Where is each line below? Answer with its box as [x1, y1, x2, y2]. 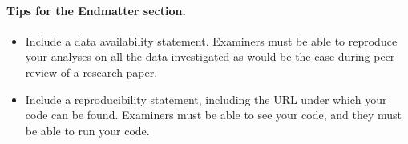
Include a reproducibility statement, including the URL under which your [25, 90, 387, 107]
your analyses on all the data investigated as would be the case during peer [25, 48, 395, 65]
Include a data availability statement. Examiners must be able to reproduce [25, 32, 398, 49]
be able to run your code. [25, 122, 150, 138]
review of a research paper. [25, 63, 158, 80]
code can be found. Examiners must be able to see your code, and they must [25, 106, 402, 123]
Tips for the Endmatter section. [6, 2, 186, 18]
